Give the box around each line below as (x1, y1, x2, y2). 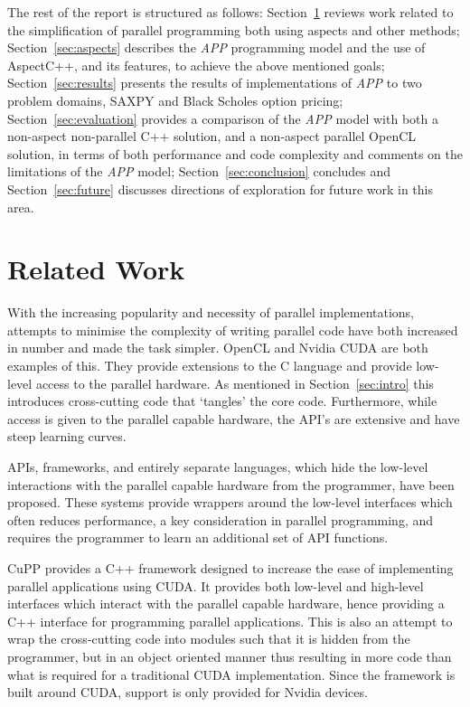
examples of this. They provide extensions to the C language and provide (7, 356, 412, 375)
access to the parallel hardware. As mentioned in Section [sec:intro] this (35, 373, 434, 392)
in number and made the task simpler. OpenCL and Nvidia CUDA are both (7, 338, 428, 357)
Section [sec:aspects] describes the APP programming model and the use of (7, 38, 426, 57)
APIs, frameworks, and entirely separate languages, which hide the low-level (7, 457, 428, 476)
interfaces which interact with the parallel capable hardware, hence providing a (7, 594, 445, 613)
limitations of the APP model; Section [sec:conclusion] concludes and (7, 162, 391, 181)
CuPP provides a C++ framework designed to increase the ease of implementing (7, 558, 454, 577)
